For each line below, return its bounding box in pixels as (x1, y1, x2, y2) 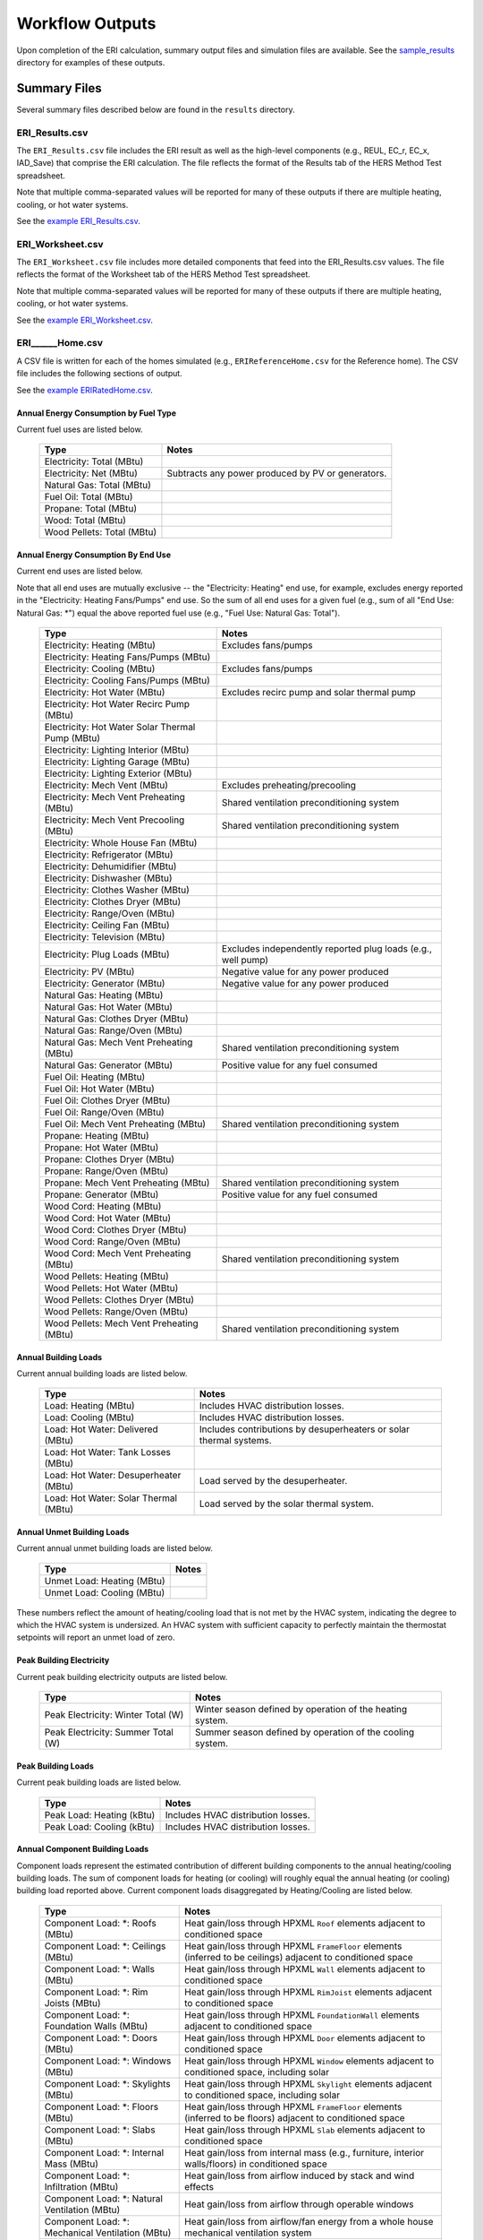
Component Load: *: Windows (44, 2055, 172, 2067)
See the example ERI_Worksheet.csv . (16, 314, 154, 325)
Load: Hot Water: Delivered (44, 1423, 158, 1435)
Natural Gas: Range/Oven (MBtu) (44, 1024, 183, 1037)
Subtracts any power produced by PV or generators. (166, 467, 387, 479)
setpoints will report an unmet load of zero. (16, 1632, 175, 1643)
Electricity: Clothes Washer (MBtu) (44, 883, 190, 896)
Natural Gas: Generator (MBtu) (44, 1058, 174, 1071)
